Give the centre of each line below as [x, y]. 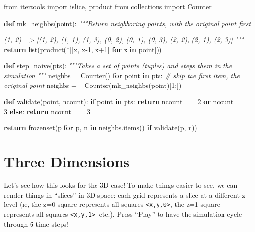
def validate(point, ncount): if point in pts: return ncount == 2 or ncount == [125, 101]
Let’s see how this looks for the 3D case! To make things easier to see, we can [121, 185]
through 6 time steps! [36, 223]
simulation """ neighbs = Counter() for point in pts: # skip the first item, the [122, 75]
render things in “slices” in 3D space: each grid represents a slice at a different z [125, 194]
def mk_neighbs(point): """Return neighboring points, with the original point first [127, 23]
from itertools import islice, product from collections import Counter [108, 6]
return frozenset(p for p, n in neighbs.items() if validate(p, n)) [101, 128]
